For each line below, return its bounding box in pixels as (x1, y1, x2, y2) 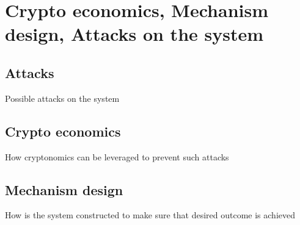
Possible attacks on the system (5, 91, 120, 104)
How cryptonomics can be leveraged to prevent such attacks (5, 150, 229, 163)
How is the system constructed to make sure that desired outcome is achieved (5, 209, 296, 221)
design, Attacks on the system (5, 21, 264, 46)
